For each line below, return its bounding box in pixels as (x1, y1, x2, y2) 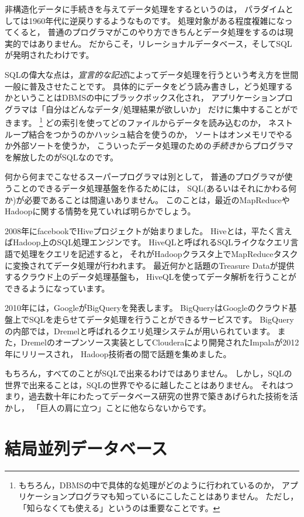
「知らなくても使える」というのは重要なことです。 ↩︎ (18, 501, 220, 513)
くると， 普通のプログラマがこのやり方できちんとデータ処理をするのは (12, 26, 285, 38)
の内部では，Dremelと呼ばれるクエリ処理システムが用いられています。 (5, 324, 275, 337)
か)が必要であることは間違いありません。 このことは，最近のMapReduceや (5, 193, 290, 206)
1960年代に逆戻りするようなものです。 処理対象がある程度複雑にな (29, 14, 285, 26)
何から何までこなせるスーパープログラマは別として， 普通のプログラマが (5, 170, 285, 183)
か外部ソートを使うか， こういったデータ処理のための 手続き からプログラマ (5, 139, 293, 152)
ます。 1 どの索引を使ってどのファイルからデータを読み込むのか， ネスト (12, 115, 293, 128)
